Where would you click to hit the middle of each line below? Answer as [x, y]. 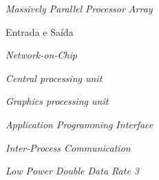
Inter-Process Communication [68, 147]
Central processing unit [54, 78]
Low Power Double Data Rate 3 [72, 171]
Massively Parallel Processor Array [79, 8]
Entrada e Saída [40, 31]
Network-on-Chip [41, 55]
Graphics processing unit [57, 101]
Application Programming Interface [79, 124]
